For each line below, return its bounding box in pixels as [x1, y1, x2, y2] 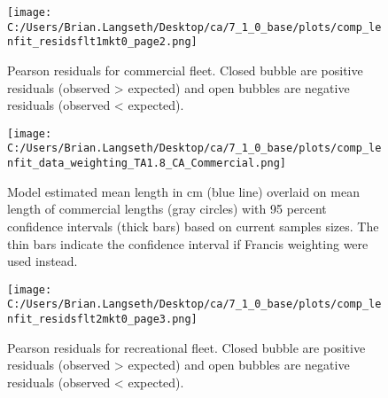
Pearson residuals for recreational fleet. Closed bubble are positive [7, 338, 366, 356]
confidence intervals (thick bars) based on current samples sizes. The [7, 216, 379, 235]
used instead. [7, 252, 78, 270]
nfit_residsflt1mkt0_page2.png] [7, 35, 198, 49]
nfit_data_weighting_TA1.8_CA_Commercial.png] [7, 157, 286, 170]
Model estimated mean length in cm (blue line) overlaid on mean [7, 182, 360, 200]
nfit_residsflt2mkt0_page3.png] [7, 313, 198, 325]
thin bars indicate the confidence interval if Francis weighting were [7, 234, 369, 253]
